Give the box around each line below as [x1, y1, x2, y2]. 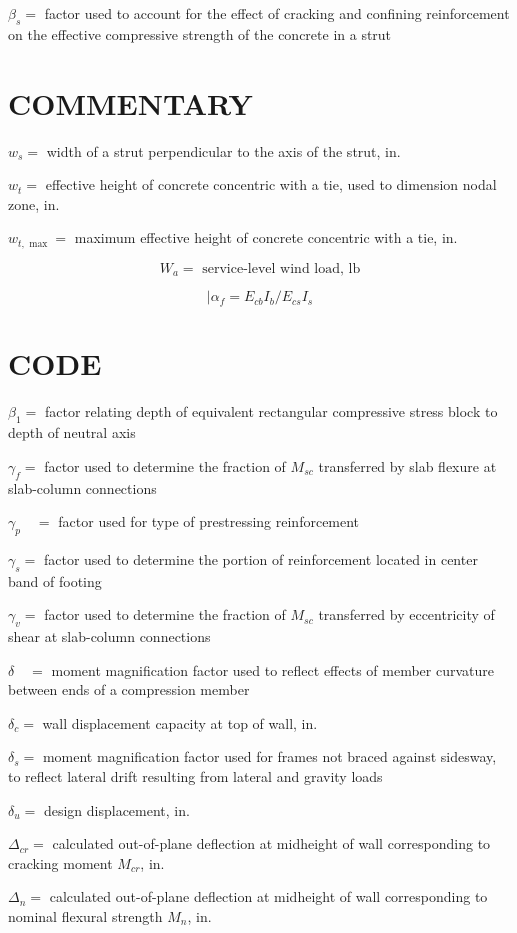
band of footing [8, 570, 102, 591]
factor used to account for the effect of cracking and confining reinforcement [44, 3, 510, 23]
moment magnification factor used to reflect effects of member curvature [51, 659, 494, 680]
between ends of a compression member [8, 679, 250, 700]
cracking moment [8, 852, 113, 873]
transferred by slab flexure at [318, 455, 497, 476]
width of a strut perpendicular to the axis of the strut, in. [46, 140, 401, 161]
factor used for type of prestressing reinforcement [58, 511, 360, 532]
